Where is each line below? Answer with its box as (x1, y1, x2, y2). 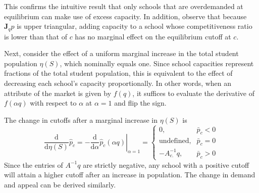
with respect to (30, 98, 77, 108)
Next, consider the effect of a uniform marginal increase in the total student (4, 48, 239, 59)
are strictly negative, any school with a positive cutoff (83, 159, 249, 170)
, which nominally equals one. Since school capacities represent (60, 58, 254, 68)
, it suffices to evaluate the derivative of (132, 87, 255, 98)
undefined (159, 137, 189, 144)
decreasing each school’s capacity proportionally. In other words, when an (4, 78, 232, 88)
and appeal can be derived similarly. (4, 179, 116, 190)
